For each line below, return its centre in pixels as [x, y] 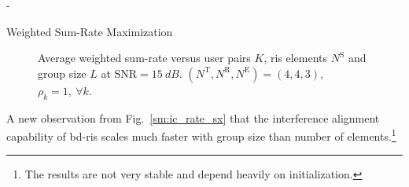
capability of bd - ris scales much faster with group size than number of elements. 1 [201, 135]
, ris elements [296, 58]
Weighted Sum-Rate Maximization [90, 31]
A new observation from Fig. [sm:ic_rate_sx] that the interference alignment [193, 117]
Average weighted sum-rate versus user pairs [144, 58]
